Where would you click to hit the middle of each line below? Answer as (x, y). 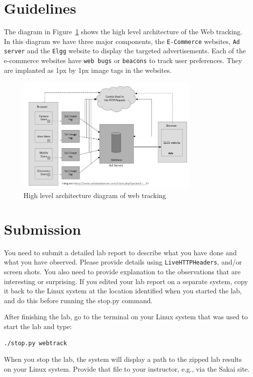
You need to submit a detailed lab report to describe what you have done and (120, 252)
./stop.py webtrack (35, 343)
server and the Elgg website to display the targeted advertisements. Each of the (125, 51)
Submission (42, 229)
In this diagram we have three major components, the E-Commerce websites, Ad (122, 41)
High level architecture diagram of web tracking (95, 195)
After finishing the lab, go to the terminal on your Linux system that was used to (126, 317)
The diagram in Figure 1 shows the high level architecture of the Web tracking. (123, 32)
